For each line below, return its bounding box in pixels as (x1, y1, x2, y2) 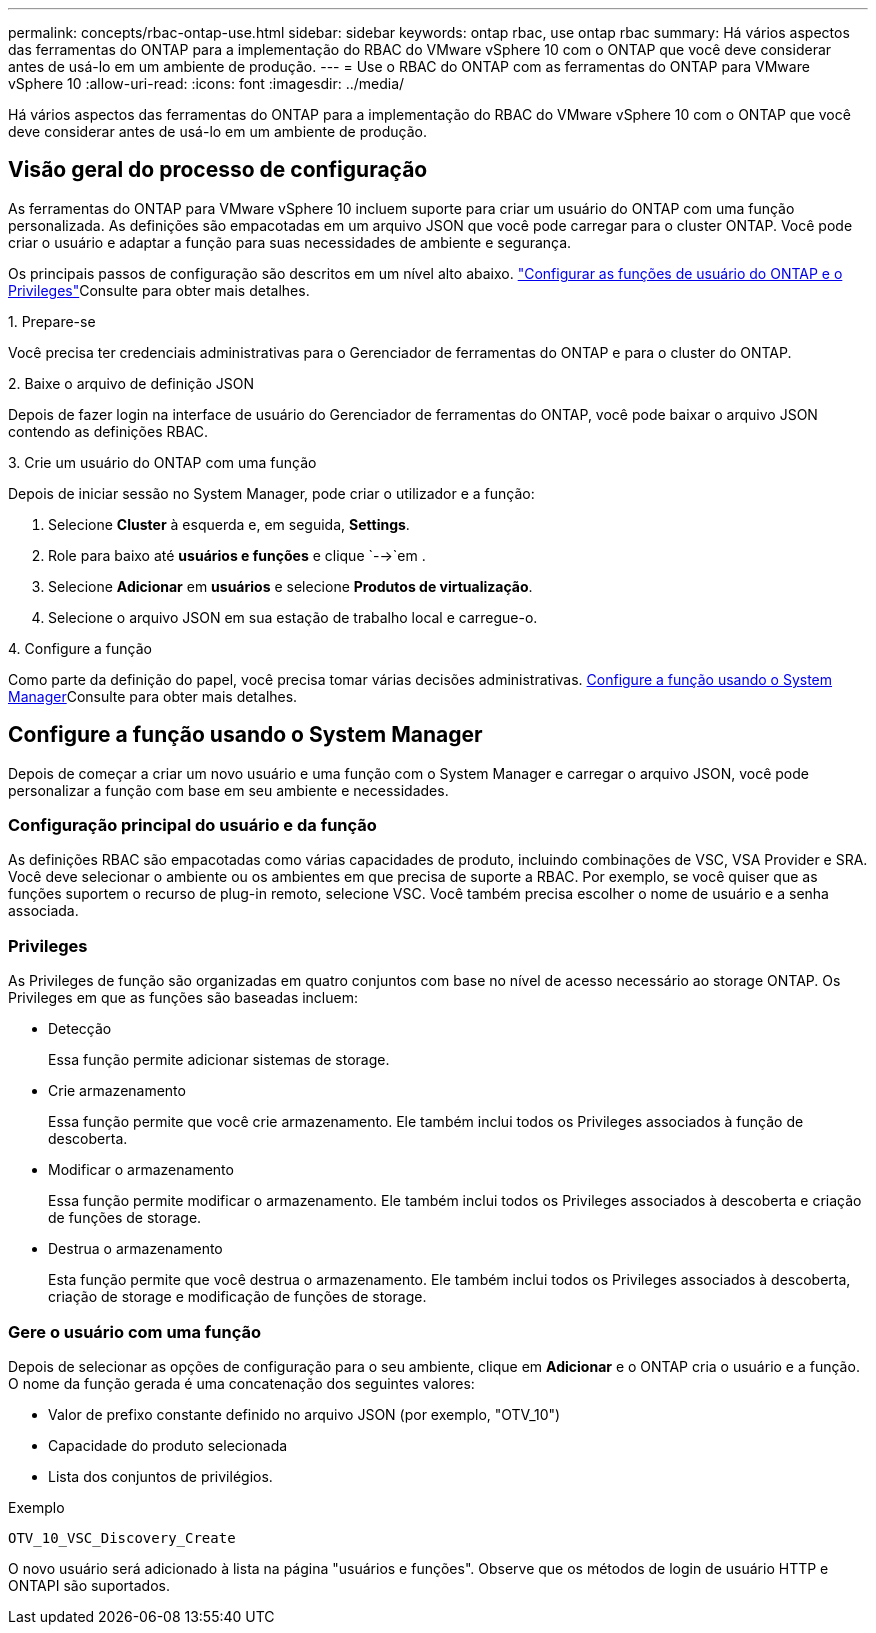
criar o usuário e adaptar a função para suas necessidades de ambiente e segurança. (8, 233, 572, 251)
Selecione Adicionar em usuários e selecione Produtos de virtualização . (48, 577, 533, 595)
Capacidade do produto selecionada (48, 1436, 288, 1454)
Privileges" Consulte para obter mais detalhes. (8, 281, 310, 299)
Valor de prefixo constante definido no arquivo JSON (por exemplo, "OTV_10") (48, 1405, 561, 1423)
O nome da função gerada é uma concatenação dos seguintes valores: (8, 1374, 475, 1392)
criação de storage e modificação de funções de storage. (48, 1288, 427, 1306)
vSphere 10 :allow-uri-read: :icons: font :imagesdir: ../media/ (8, 75, 405, 92)
